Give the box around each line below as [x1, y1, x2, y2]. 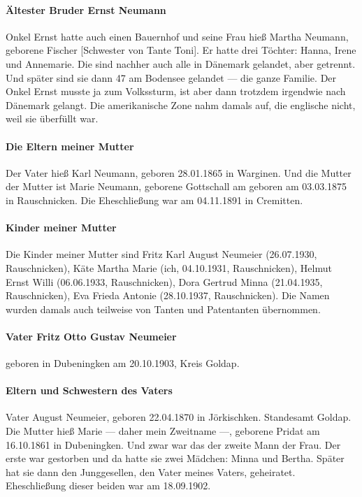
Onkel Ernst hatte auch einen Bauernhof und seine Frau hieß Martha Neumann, [6, 29, 349, 43]
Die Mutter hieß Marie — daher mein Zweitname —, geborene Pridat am [6, 424, 320, 438]
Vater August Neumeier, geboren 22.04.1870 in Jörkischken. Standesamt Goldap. [6, 410, 352, 424]
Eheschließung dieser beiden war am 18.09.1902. [6, 478, 211, 493]
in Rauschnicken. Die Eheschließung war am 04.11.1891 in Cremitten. [6, 192, 303, 207]
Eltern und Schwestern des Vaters [6, 383, 173, 398]
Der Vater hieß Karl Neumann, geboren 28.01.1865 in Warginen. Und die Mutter [6, 165, 352, 180]
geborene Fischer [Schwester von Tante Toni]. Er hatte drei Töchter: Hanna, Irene [6, 43, 356, 57]
